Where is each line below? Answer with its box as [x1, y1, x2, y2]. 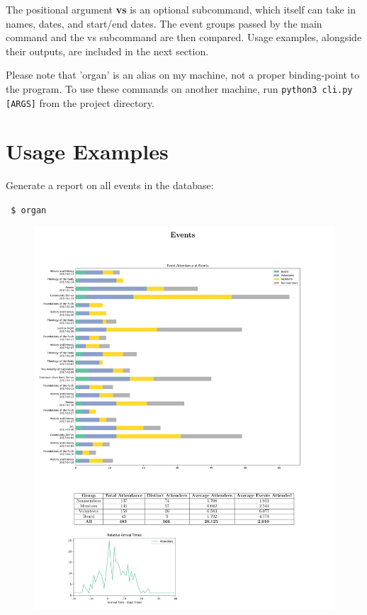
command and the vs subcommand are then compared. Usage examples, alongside [6, 30, 362, 45]
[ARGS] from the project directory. [6, 95, 154, 110]
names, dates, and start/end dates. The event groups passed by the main [6, 16, 322, 30]
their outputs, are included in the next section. [6, 43, 209, 58]
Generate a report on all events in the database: [6, 178, 214, 193]
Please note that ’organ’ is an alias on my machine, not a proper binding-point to [6, 67, 360, 82]
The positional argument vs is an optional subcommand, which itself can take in [6, 2, 356, 16]
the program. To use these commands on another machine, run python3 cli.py [6, 81, 353, 96]
